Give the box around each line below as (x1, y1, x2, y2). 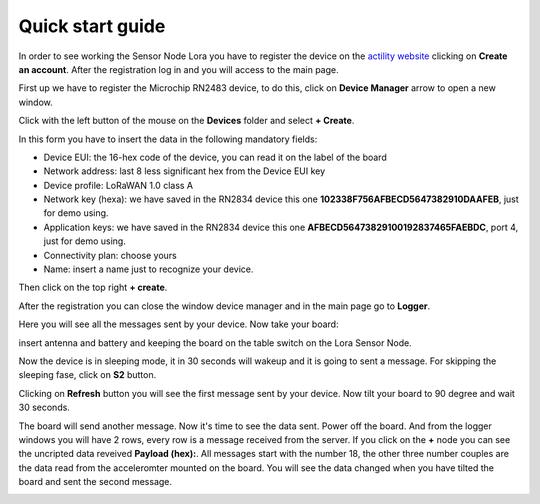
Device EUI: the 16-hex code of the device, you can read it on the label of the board (43, 151, 387, 163)
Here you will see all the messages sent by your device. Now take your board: (18, 318, 339, 330)
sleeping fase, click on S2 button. (18, 369, 157, 381)
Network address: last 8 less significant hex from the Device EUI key (43, 165, 326, 177)
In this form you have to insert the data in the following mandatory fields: (18, 133, 318, 145)
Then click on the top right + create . (18, 281, 168, 294)
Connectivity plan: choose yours (43, 249, 177, 261)
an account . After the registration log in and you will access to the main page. (18, 63, 339, 75)
